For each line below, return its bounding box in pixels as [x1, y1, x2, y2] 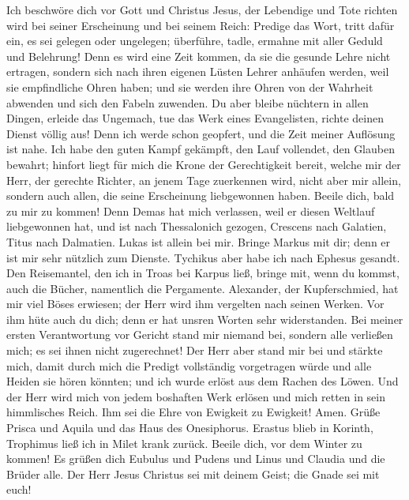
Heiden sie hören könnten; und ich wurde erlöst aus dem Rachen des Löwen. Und [6, 373, 399, 389]
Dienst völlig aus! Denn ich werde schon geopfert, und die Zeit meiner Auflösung [6, 125, 396, 141]
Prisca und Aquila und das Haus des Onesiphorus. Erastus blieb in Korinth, [6, 419, 373, 436]
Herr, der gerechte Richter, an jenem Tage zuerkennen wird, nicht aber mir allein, [6, 171, 401, 188]
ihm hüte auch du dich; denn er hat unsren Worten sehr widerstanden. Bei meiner [6, 310, 403, 327]
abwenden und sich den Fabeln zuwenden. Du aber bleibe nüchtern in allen [6, 94, 369, 111]
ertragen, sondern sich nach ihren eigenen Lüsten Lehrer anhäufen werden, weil [6, 63, 389, 80]
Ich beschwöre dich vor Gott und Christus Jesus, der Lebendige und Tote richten [6, 2, 398, 17]
